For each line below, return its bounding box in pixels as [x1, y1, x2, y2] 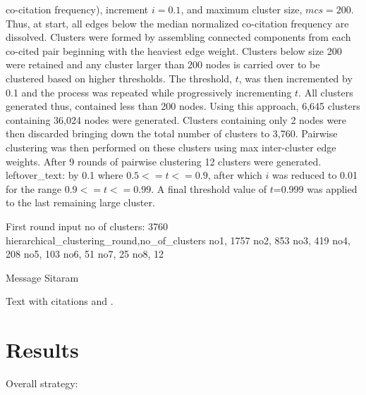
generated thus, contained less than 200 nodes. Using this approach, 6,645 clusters [6, 99, 360, 113]
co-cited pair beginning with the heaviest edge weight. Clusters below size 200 [6, 43, 342, 58]
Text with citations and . [6, 294, 114, 308]
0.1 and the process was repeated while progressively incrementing [6, 84, 292, 99]
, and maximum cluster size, [181, 2, 303, 16]
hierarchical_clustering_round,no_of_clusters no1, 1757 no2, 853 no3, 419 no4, [6, 232, 350, 247]
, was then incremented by [238, 70, 353, 85]
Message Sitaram [6, 270, 79, 284]
